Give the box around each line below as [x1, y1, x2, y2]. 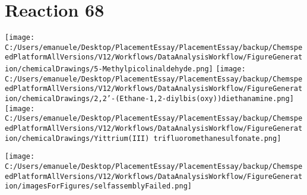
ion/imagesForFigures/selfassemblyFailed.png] [5, 182, 192, 191]
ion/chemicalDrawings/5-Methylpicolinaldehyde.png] [5, 65, 213, 74]
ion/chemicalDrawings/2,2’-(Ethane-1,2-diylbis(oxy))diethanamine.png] [5, 95, 294, 103]
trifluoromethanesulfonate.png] [153, 134, 281, 143]
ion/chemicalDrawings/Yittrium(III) [5, 134, 150, 143]
